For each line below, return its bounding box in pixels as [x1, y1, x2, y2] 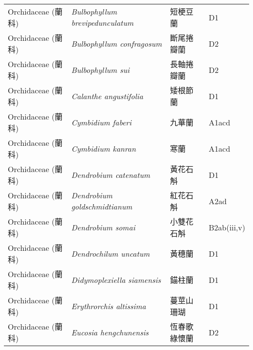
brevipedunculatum [71, 17, 134, 28]
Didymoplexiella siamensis [71, 274, 161, 285]
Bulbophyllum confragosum [71, 37, 162, 49]
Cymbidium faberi [71, 116, 132, 128]
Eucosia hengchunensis [71, 326, 149, 338]
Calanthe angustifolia [71, 90, 144, 102]
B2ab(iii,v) [209, 221, 245, 233]
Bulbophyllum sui [71, 64, 130, 75]
